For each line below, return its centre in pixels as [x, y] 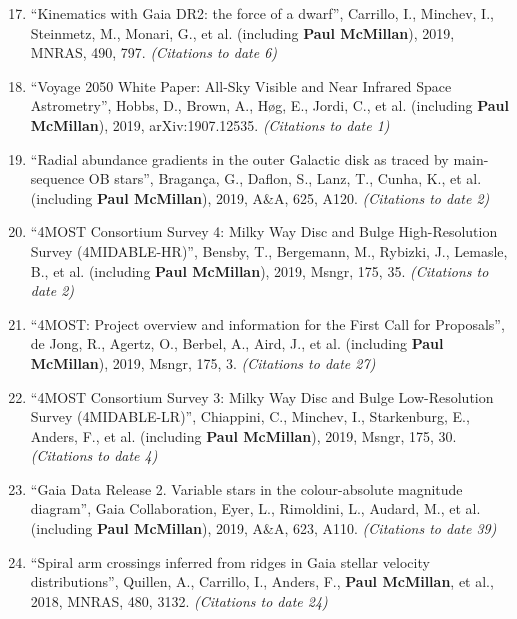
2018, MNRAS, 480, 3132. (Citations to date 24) [179, 600]
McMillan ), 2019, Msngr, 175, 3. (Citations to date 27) [203, 362]
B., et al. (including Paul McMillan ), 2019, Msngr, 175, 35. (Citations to [259, 270]
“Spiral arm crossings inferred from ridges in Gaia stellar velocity [230, 561]
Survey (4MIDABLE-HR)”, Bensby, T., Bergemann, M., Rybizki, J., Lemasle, [269, 250]
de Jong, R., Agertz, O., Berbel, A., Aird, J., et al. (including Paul [237, 343]
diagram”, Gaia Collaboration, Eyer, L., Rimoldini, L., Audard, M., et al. [255, 508]
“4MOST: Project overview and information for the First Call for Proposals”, [267, 323]
